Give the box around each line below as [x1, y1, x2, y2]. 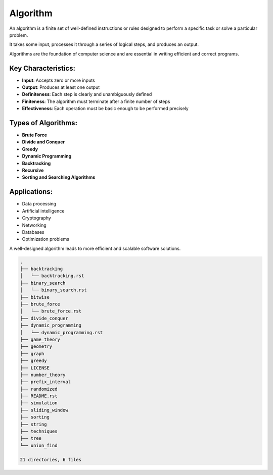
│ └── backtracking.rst [20, 273, 84, 279]
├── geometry [20, 344, 53, 349]
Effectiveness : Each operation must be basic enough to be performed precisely [22, 105, 189, 112]
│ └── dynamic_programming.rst [20, 330, 103, 335]
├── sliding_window [20, 407, 68, 413]
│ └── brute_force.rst [20, 308, 82, 314]
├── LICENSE [20, 365, 50, 371]
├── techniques [20, 429, 58, 434]
